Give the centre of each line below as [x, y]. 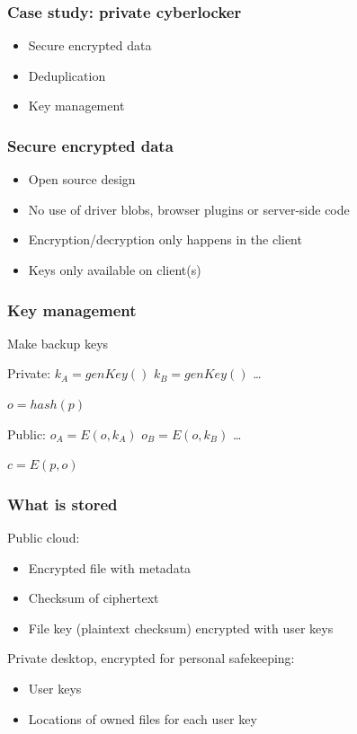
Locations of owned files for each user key [143, 718]
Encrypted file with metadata [110, 567]
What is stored [62, 504]
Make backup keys [58, 343]
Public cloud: [44, 537]
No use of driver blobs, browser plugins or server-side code [189, 209]
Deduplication [67, 75]
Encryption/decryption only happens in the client [165, 239]
